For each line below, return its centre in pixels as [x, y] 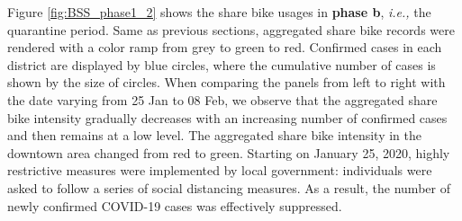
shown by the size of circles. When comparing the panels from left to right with [226, 82]
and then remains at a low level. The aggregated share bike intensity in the [214, 135]
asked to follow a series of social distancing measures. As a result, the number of [229, 187]
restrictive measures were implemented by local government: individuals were [220, 170]
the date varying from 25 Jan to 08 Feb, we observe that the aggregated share [222, 99]
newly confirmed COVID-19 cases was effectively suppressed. [175, 205]
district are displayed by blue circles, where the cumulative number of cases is [222, 64]
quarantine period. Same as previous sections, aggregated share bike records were [231, 29]
